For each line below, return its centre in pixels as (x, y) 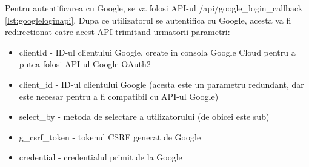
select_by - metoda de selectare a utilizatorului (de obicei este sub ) (144, 116)
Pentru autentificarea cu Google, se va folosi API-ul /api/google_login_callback (154, 8)
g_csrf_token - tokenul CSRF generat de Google (110, 136)
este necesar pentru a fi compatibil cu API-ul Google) (119, 96)
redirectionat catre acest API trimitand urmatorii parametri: (118, 32)
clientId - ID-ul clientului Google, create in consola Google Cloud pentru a (157, 52)
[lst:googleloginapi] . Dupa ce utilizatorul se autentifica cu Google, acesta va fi (148, 20)
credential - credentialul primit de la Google (101, 157)
